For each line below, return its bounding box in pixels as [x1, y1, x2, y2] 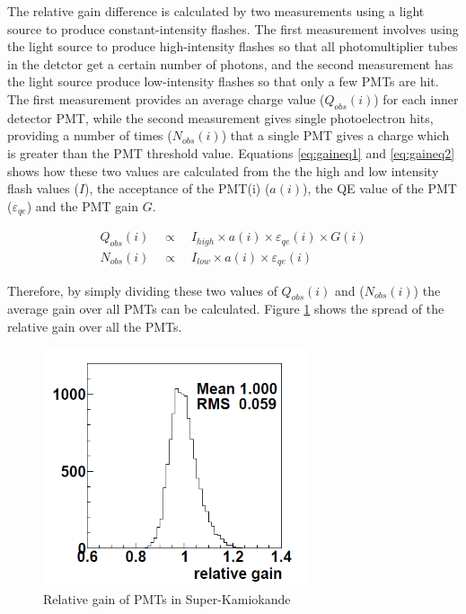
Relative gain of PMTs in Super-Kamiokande [43, 589, 291, 608]
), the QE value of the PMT [303, 179, 457, 198]
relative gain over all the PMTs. [7, 316, 182, 335]
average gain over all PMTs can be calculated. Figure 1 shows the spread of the [7, 299, 444, 318]
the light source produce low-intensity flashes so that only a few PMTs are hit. [7, 72, 439, 91]
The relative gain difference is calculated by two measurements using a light [7, 2, 425, 20]
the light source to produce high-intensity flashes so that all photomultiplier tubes [7, 37, 458, 56]
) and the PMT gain [26, 196, 138, 215]
